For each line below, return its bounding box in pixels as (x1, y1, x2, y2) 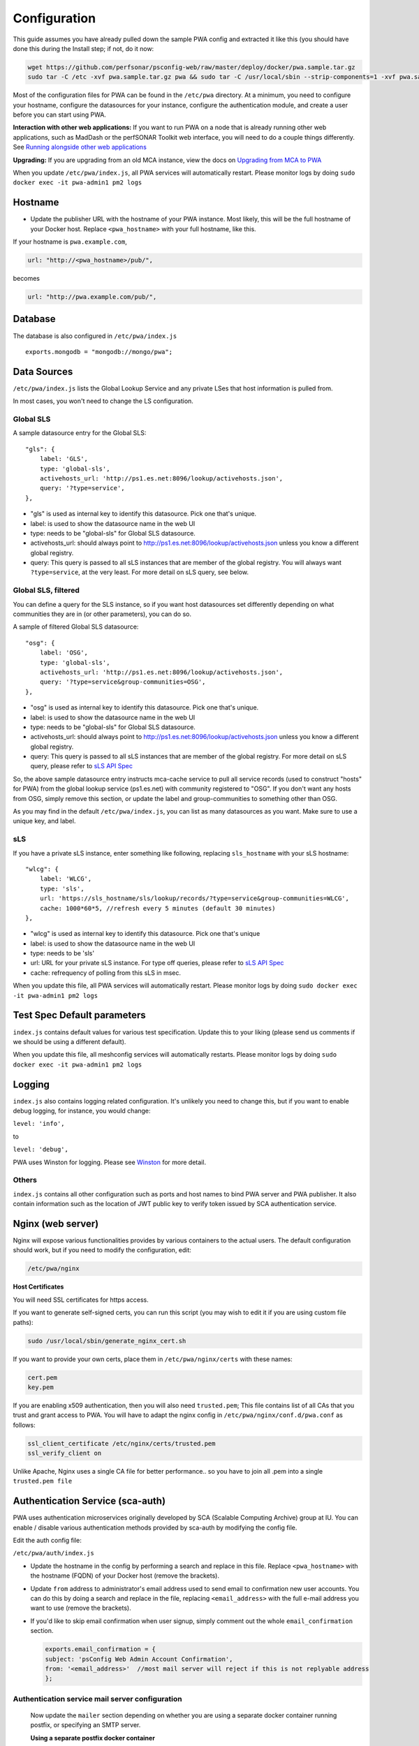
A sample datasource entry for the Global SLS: (13, 429, 147, 437)
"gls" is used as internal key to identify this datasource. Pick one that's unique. (30, 510, 257, 518)
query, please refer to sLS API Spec (30, 762, 133, 770)
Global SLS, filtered (13, 585, 80, 595)
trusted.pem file (13, 1477, 73, 1485)
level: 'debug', (13, 1145, 69, 1154)
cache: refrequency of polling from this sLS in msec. (30, 968, 182, 977)
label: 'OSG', (39, 649, 89, 656)
